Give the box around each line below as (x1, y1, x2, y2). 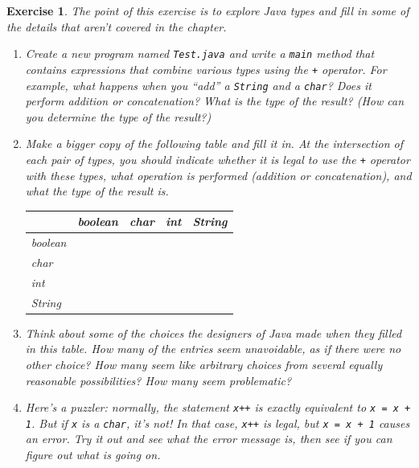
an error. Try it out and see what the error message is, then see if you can (25, 430, 392, 447)
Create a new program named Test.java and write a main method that (25, 45, 375, 62)
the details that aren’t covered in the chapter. (6, 18, 227, 35)
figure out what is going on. (25, 446, 161, 463)
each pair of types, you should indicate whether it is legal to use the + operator (25, 150, 410, 167)
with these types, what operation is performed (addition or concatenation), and (25, 166, 412, 183)
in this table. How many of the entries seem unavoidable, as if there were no (25, 340, 401, 357)
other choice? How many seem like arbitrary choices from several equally (25, 355, 383, 372)
